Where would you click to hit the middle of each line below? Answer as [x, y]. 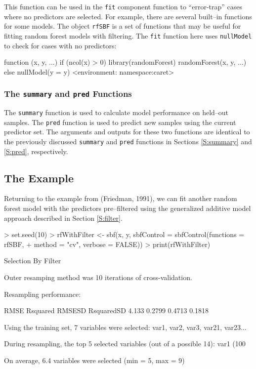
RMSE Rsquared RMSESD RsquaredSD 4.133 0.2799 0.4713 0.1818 [107, 310]
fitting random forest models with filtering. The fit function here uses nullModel [128, 35]
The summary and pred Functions [68, 94]
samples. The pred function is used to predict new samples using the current [120, 122]
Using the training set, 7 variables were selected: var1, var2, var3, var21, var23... [125, 327]
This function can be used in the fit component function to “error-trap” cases [123, 6]
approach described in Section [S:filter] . [63, 218]
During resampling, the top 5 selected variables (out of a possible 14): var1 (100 [125, 344]
